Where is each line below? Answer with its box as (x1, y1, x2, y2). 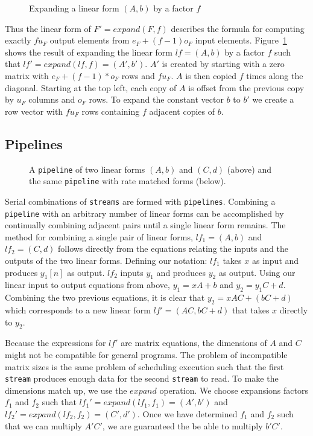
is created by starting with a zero (162, 57, 285, 70)
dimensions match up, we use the (5, 383, 127, 396)
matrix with (5, 69, 49, 82)
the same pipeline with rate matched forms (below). (29, 175, 226, 187)
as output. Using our (218, 266, 296, 278)
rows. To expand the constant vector (89, 93, 224, 106)
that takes (232, 303, 270, 316)
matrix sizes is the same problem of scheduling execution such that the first (5, 360, 284, 373)
